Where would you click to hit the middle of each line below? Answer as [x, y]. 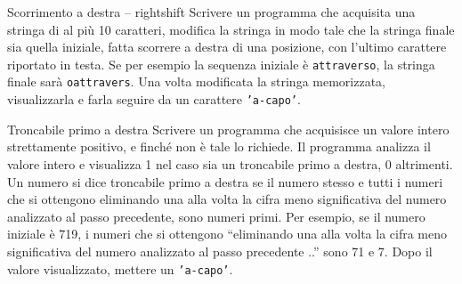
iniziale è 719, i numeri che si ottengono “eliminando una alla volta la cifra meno [227, 234]
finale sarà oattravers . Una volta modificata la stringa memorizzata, [196, 81]
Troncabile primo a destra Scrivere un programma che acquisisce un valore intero [228, 129]
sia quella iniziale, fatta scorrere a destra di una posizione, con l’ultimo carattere [227, 47]
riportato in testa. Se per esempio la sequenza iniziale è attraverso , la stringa [221, 64]
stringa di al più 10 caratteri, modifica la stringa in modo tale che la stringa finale [231, 29]
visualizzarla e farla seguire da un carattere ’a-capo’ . [154, 99]
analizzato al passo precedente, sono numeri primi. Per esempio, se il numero [216, 216]
